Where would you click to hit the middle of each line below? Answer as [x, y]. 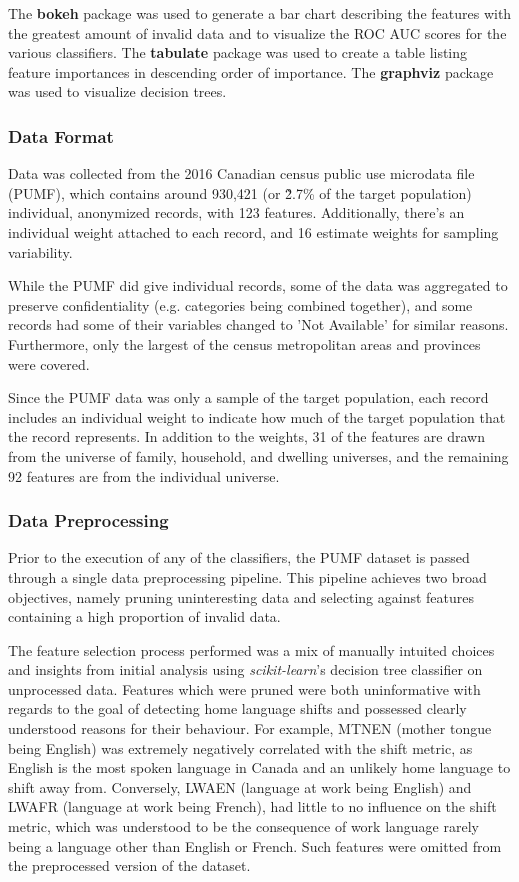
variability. [40, 251]
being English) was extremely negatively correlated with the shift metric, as [240, 747]
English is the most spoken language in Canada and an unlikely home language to [259, 767]
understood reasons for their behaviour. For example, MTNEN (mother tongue [250, 728]
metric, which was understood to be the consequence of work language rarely [243, 826]
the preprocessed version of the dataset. [129, 865]
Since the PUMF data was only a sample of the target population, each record [248, 397]
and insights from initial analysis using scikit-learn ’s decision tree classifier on [245, 669]
